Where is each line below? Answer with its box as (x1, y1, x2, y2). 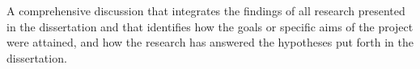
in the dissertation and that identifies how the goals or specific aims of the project (6, 18, 414, 34)
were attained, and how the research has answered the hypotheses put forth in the (6, 34, 414, 51)
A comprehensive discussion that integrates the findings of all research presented (6, 2, 405, 18)
